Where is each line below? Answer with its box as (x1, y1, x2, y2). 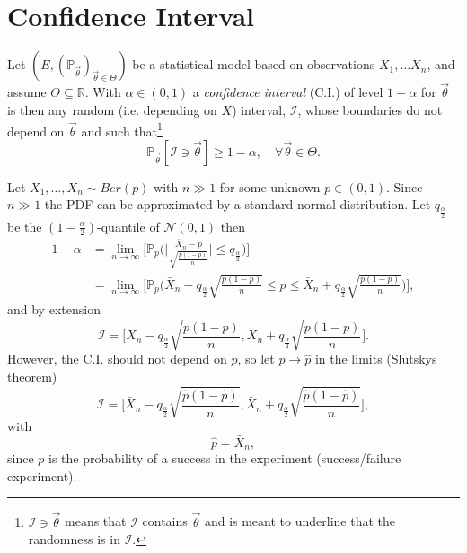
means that (65, 512, 127, 531)
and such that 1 (81, 118, 163, 140)
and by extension (7, 300, 101, 319)
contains (142, 512, 188, 531)
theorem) (7, 366, 57, 385)
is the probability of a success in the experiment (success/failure (48, 449, 401, 468)
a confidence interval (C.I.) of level (192, 83, 383, 101)
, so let (237, 349, 275, 368)
